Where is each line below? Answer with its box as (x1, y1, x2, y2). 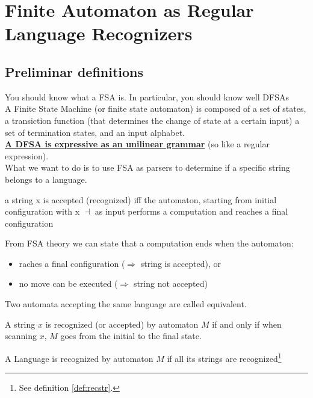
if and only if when (212, 317, 282, 330)
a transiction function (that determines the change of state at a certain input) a (5, 114, 300, 126)
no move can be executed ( (19, 277, 118, 290)
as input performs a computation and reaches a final (95, 205, 288, 218)
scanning (5, 329, 37, 342)
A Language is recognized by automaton (5, 352, 153, 364)
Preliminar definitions (5, 62, 144, 81)
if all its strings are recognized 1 (167, 350, 282, 364)
